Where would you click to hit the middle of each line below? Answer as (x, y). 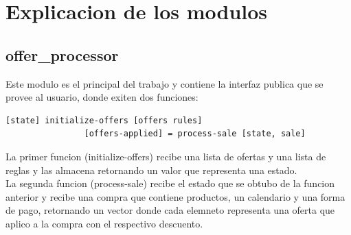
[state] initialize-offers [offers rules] (104, 120)
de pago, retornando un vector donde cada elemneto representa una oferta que (170, 210)
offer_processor (62, 54)
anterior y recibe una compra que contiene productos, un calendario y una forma (175, 196)
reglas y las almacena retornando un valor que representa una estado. (151, 170)
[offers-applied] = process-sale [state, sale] (195, 134)
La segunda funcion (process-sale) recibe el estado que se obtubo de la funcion (170, 183)
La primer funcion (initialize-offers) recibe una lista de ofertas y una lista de (166, 156)
